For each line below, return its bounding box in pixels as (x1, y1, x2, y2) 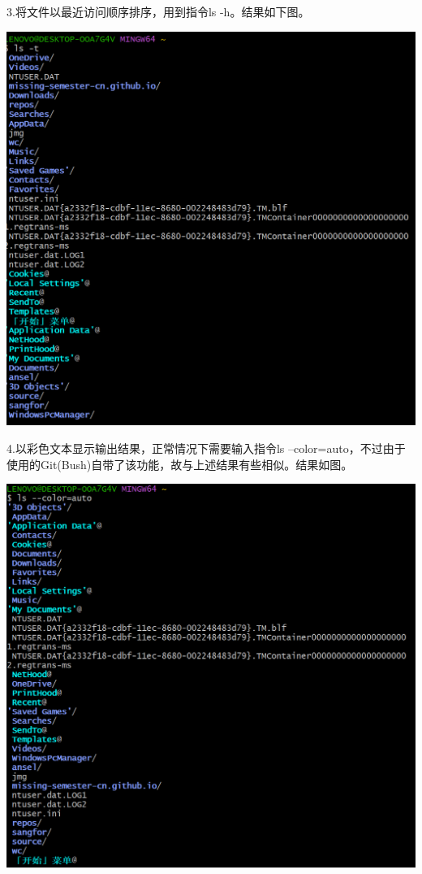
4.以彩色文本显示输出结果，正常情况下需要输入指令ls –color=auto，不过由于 (6, 439, 406, 456)
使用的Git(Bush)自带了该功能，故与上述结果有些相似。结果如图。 (6, 455, 353, 472)
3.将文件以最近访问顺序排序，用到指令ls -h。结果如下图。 (6, 3, 310, 20)
